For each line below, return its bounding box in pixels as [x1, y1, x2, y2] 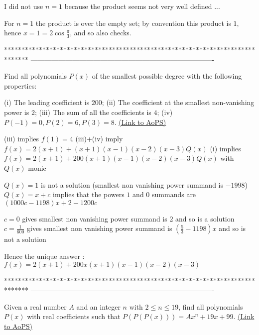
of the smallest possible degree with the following [92, 71, 242, 81]
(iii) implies [4, 133, 39, 144]
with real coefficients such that [27, 311, 121, 322]
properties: [4, 80, 37, 91]
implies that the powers [53, 189, 125, 200]
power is [4, 107, 29, 117]
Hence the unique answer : [4, 250, 85, 261]
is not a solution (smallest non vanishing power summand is [40, 179, 224, 190]
